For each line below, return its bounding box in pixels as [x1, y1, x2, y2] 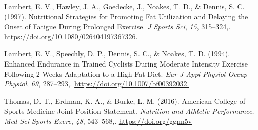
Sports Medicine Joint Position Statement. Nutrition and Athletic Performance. [4, 105, 254, 116]
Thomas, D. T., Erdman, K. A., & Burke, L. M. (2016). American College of [4, 95, 245, 106]
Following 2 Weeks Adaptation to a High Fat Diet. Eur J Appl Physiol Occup [4, 68, 247, 79]
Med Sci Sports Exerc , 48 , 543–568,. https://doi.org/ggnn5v [4, 115, 192, 126]
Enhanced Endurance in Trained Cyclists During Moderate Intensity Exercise [4, 58, 248, 69]
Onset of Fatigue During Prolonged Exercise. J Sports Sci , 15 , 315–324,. [4, 21, 231, 32]
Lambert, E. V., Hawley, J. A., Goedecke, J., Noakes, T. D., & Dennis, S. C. [4, 1, 245, 11]
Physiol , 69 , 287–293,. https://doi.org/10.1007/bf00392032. [4, 78, 189, 89]
